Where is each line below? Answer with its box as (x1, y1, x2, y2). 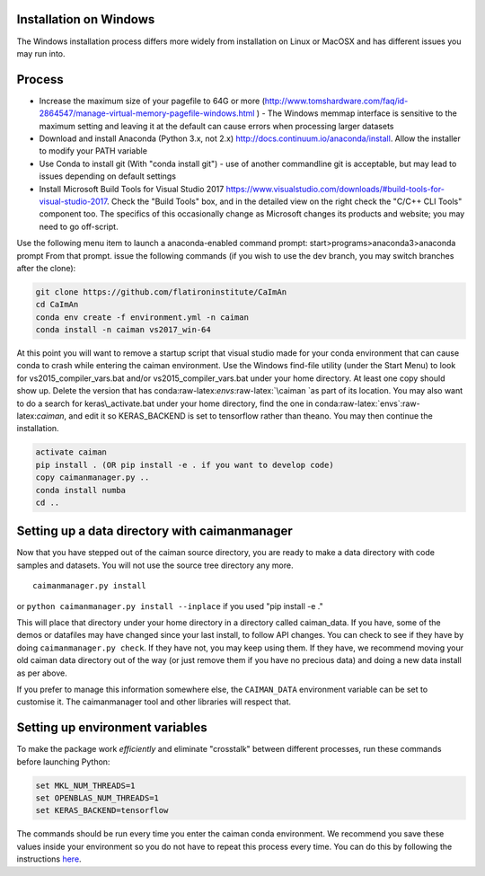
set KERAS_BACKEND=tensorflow (35, 805, 169, 816)
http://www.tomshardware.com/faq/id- (264, 95, 409, 106)
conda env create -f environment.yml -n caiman (35, 312, 249, 323)
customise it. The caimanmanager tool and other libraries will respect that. (16, 696, 292, 707)
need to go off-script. (39, 221, 119, 232)
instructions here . (16, 854, 82, 864)
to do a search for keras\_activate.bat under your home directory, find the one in (16, 398, 313, 409)
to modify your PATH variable (39, 146, 148, 156)
